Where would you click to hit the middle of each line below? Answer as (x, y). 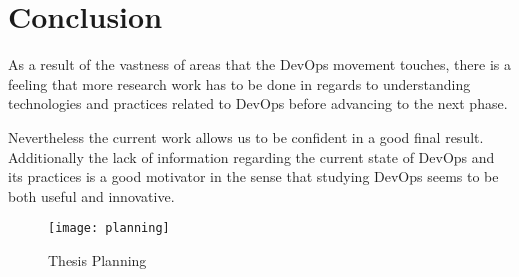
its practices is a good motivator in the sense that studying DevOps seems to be (253, 176)
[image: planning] (109, 228)
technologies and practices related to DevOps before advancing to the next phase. (258, 103)
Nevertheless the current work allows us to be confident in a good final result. (246, 136)
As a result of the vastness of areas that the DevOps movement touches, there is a (259, 64)
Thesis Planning (97, 259)
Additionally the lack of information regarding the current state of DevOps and (251, 156)
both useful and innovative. (91, 195)
